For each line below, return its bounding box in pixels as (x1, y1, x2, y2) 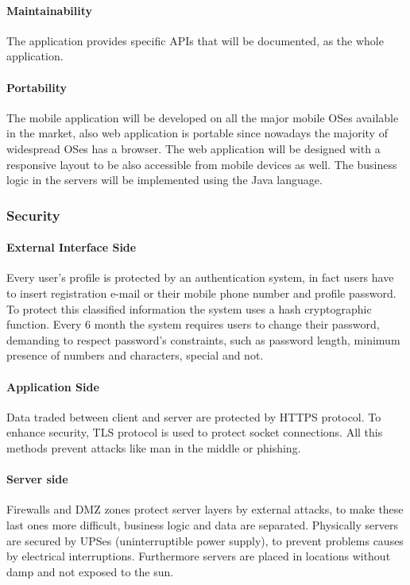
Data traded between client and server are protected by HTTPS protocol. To (6, 408, 381, 425)
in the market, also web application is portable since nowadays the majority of (6, 125, 388, 141)
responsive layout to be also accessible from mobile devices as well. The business (6, 156, 397, 172)
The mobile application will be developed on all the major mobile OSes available (6, 109, 399, 125)
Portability (6, 79, 67, 95)
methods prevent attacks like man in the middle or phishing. (6, 439, 301, 456)
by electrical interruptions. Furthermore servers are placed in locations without (6, 548, 391, 564)
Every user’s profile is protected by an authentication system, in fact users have (6, 269, 394, 286)
